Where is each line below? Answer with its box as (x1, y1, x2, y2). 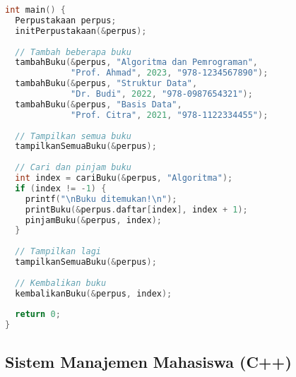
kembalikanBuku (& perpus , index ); (15, 288, 172, 299)
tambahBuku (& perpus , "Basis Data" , (15, 99, 182, 109)
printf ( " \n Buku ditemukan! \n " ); (25, 193, 177, 204)
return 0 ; (15, 309, 61, 320)
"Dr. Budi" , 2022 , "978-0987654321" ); (71, 89, 253, 99)
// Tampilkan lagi (15, 246, 102, 257)
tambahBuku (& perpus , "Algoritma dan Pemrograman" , (15, 57, 258, 68)
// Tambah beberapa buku (15, 47, 131, 57)
